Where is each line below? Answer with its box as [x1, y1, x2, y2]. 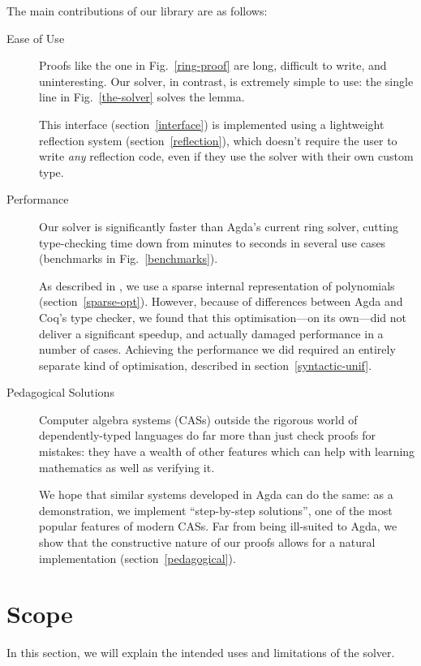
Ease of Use [6, 29, 65, 46]
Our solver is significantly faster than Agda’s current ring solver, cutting [39, 217, 398, 234]
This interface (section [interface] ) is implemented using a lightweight [39, 115, 384, 132]
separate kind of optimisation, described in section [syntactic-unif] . [39, 356, 372, 373]
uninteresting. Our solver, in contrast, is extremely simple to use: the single [39, 72, 414, 89]
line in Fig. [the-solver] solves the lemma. [39, 88, 245, 105]
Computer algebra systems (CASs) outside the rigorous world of [39, 410, 358, 428]
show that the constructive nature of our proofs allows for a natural [39, 534, 376, 551]
